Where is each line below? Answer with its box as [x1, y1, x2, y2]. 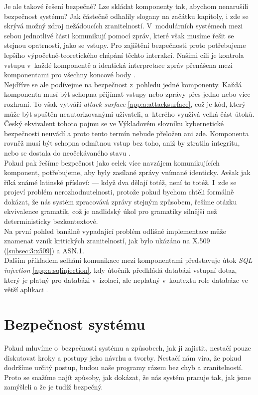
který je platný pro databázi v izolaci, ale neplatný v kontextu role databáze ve [4, 274, 248, 285]
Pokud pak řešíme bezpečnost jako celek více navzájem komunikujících [4, 157, 220, 168]
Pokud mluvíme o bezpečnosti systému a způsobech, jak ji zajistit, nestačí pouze [4, 342, 251, 353]
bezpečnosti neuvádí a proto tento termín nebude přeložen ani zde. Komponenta [4, 128, 249, 138]
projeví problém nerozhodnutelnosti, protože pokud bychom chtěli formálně [4, 187, 234, 197]
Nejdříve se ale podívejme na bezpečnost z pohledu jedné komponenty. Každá [4, 79, 242, 89]
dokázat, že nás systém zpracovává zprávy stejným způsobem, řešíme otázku [4, 196, 237, 206]
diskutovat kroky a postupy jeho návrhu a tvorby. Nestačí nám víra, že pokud [4, 352, 242, 363]
